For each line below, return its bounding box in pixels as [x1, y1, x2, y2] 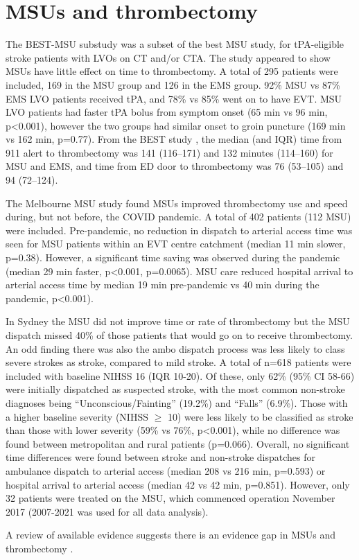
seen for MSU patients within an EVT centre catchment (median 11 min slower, [6, 236, 346, 251]
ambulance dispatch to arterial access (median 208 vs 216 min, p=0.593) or [6, 463, 326, 478]
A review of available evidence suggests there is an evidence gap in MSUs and [6, 527, 336, 542]
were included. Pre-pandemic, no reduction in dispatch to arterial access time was [6, 222, 353, 237]
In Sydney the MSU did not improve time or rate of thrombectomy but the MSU [6, 314, 350, 329]
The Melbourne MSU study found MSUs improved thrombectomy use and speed [6, 195, 348, 210]
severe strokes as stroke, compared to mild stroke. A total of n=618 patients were [6, 355, 351, 369]
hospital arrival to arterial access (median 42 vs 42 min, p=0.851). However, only [6, 477, 350, 491]
